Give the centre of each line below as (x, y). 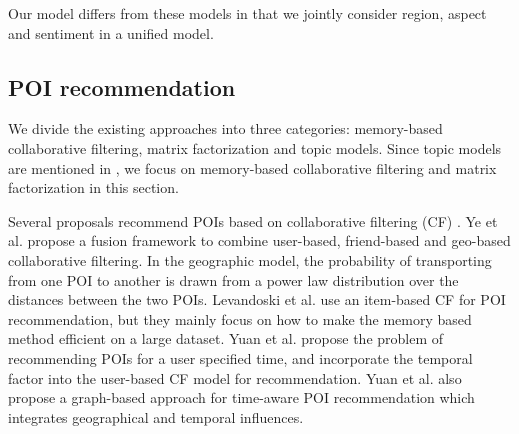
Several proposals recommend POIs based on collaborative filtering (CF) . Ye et (253, 220)
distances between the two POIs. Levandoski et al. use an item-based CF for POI (257, 299)
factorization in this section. (93, 187)
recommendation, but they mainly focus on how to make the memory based (240, 318)
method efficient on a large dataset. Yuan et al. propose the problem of (226, 338)
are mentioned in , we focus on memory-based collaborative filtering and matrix (252, 167)
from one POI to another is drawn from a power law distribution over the (233, 279)
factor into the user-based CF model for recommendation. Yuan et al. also (235, 377)
